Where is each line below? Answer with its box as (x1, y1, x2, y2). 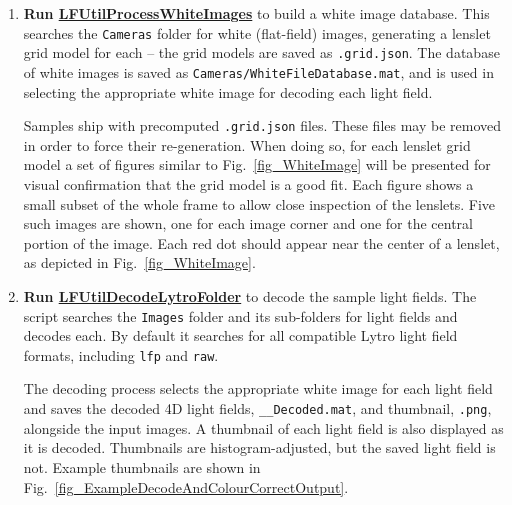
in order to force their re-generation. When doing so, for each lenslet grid (23, 134, 471, 155)
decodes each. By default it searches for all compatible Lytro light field (23, 325, 458, 346)
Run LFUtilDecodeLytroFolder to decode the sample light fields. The (23, 285, 477, 306)
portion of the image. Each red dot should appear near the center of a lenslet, (23, 232, 500, 253)
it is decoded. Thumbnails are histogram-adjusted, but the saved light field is (23, 437, 496, 458)
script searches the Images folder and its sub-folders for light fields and (23, 305, 458, 326)
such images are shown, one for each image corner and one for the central (23, 213, 473, 234)
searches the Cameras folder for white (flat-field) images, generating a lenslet (23, 22, 491, 43)
